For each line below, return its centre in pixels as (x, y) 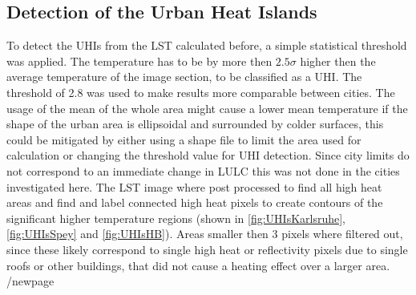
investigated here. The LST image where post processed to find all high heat (194, 186)
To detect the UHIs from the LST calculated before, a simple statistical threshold (207, 45)
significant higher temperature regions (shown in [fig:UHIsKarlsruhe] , (176, 218)
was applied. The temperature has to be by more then (139, 61)
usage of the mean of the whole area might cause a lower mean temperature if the (207, 108)
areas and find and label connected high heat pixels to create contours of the (195, 202)
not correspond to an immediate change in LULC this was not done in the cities (203, 170)
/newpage (30, 281)
